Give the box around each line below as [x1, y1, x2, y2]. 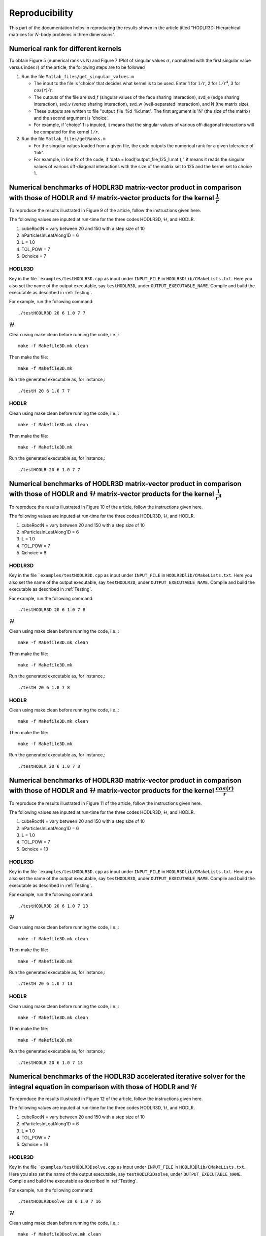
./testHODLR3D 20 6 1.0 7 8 [18, 607, 86, 613]
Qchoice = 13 [21, 846, 49, 852]
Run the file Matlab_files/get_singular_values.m [21, 73, 134, 79]
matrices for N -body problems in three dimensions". [9, 31, 116, 37]
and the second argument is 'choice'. [33, 115, 109, 121]
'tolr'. [33, 149, 44, 155]
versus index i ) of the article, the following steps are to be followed [9, 64, 145, 70]
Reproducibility [9, 7, 73, 18]
